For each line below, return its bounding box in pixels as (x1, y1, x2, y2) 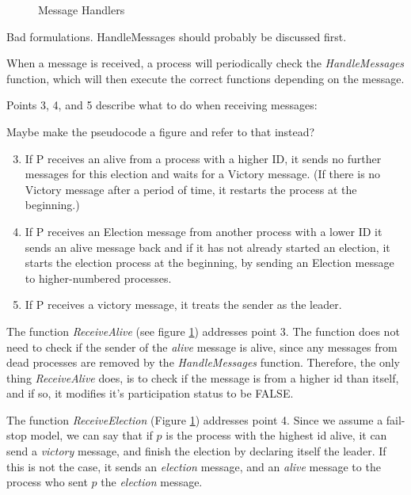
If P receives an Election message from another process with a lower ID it (25, 223, 382, 239)
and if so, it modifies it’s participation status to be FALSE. (6, 385, 294, 402)
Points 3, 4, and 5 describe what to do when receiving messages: (6, 97, 318, 113)
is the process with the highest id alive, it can (166, 427, 387, 444)
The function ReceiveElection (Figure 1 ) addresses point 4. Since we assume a (6, 411, 383, 428)
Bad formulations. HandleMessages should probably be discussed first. (6, 28, 347, 44)
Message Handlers (38, 2, 125, 17)
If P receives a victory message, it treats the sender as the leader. (25, 296, 342, 313)
